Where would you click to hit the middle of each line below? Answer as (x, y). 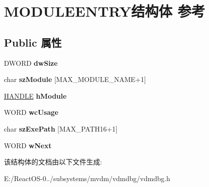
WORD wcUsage (31, 112)
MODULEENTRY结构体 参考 (105, 11)
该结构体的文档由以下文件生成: (53, 162)
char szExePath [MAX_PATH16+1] (61, 128)
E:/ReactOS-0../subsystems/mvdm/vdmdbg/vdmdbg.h (87, 178)
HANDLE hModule (35, 95)
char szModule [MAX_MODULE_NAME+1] (75, 79)
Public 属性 (33, 42)
